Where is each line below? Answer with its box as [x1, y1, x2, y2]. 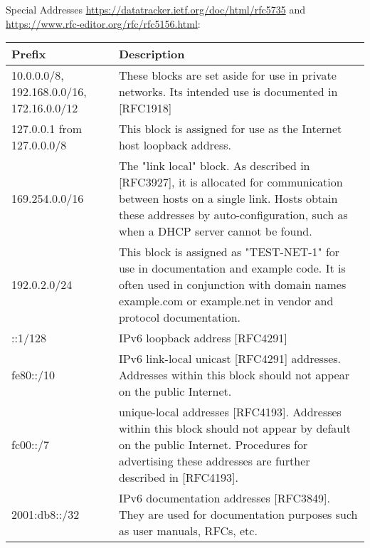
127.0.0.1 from [11, 120, 83, 137]
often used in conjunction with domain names [118, 276, 347, 293]
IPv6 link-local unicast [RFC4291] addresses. [118, 350, 342, 367]
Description [118, 46, 185, 63]
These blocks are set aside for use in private [118, 67, 337, 84]
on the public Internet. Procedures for [118, 436, 308, 453]
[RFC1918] [118, 100, 172, 117]
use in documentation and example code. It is [118, 260, 346, 277]
